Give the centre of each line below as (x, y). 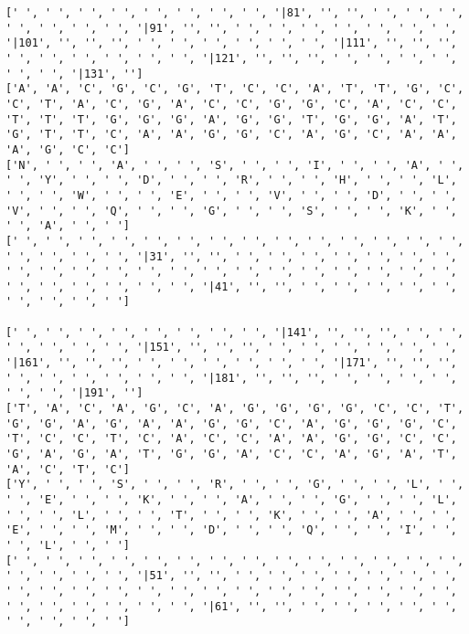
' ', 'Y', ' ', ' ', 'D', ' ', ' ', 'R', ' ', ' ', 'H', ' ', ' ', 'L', (231, 180)
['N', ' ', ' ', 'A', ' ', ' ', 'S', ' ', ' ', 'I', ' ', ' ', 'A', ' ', (235, 165)
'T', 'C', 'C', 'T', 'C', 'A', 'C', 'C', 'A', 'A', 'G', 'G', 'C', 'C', (231, 439)
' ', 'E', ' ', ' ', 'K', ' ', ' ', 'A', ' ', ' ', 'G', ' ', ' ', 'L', (231, 500)
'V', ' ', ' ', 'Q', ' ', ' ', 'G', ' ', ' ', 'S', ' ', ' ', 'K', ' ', (231, 211)
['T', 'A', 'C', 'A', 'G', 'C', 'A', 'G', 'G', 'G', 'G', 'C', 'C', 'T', (235, 409)
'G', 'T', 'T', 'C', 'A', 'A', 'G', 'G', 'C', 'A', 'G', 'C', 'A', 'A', (231, 135)
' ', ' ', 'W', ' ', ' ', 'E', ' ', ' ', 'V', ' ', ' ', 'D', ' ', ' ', (231, 195)
